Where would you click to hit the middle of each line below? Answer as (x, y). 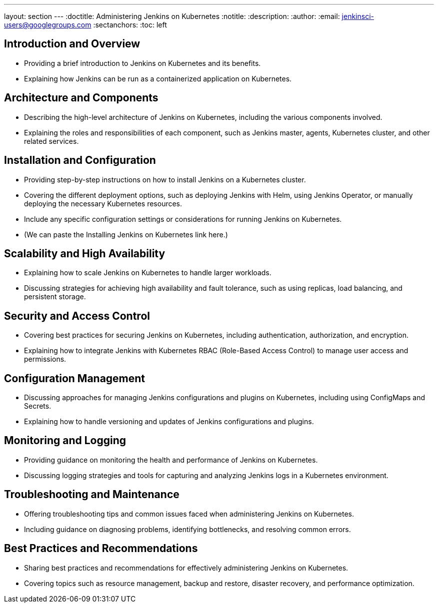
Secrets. (38, 406)
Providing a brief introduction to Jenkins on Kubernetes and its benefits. (142, 63)
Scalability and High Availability (85, 253)
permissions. (45, 359)
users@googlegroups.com (48, 25)
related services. (51, 141)
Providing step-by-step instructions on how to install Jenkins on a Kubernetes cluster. (165, 179)
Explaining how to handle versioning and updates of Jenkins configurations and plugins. (169, 422)
